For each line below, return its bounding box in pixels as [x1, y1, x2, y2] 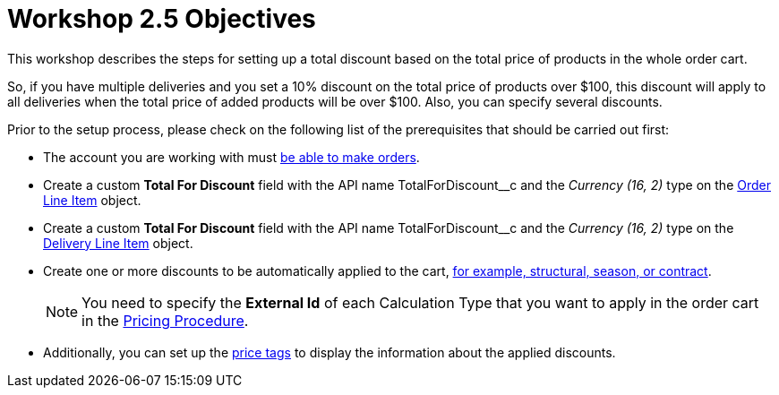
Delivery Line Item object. [43, 235, 193, 251]
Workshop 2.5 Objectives [7, 4, 316, 34]
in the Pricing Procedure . [81, 311, 249, 330]
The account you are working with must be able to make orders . [43, 149, 420, 165]
